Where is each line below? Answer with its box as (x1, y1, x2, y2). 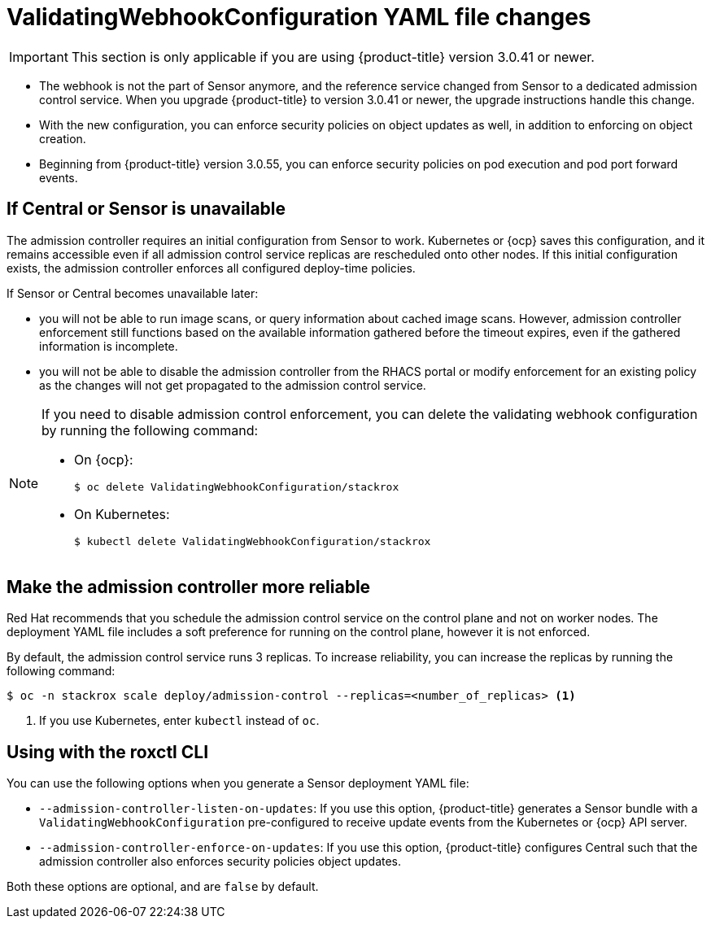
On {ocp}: (74, 451, 133, 468)
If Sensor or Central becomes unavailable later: (7, 286, 259, 300)
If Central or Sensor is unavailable (7, 199, 286, 220)
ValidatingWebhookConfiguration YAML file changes (7, 3, 591, 31)
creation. (39, 131, 86, 146)
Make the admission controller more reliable (7, 577, 371, 598)
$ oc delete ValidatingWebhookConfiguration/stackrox (74, 480, 399, 493)
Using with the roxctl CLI (7, 741, 209, 762)
